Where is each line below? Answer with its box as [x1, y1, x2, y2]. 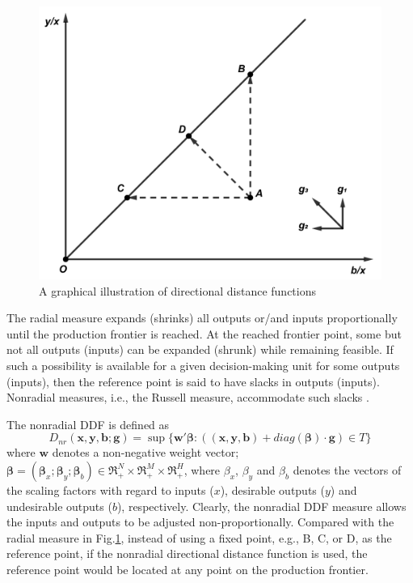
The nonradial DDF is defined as [6, 415, 170, 432]
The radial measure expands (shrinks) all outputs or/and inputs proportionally [6, 309, 398, 326]
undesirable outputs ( [6, 497, 112, 514]
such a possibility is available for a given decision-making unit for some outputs [6, 357, 400, 374]
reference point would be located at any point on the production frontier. [6, 560, 369, 577]
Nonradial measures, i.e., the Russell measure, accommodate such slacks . [6, 389, 369, 406]
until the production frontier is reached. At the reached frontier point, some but [6, 325, 402, 342]
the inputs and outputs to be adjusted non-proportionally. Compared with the [6, 513, 394, 530]
